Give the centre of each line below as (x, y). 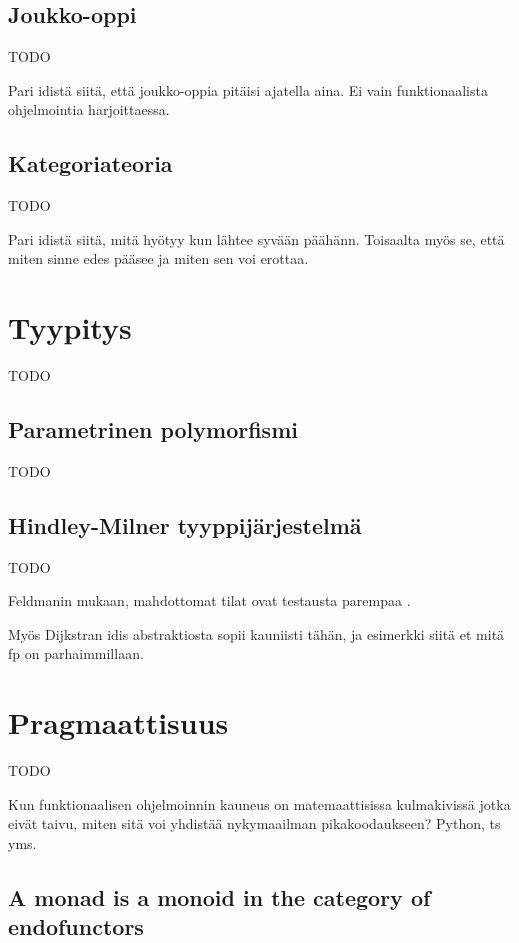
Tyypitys (70, 327)
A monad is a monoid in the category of (219, 896)
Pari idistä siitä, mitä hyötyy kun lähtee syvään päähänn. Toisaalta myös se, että (256, 238)
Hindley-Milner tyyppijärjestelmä (185, 524)
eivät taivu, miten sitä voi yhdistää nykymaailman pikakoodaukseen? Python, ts (254, 823)
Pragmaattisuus (118, 722)
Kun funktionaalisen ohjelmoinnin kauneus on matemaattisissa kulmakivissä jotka (259, 803)
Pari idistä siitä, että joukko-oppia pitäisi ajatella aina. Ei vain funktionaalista (248, 89)
